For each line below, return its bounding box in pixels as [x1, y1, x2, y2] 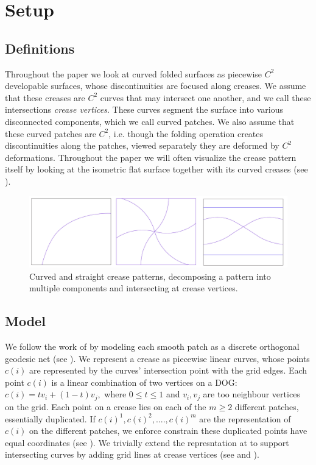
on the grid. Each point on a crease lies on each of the [5, 400, 206, 413]
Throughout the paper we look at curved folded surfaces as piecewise [5, 67, 262, 80]
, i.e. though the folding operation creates [108, 127, 264, 140]
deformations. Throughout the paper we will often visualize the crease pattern [5, 151, 297, 163]
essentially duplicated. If [5, 412, 96, 425]
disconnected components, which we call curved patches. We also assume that [5, 115, 295, 127]
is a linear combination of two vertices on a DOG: [51, 375, 237, 388]
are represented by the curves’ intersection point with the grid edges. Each [29, 364, 307, 377]
